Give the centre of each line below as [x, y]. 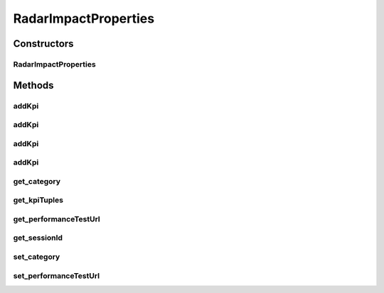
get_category [37, 181]
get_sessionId [38, 238]
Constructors [43, 44]
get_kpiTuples [38, 200]
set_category [37, 257]
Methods [33, 85]
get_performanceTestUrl [57, 219]
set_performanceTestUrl [56, 275]
